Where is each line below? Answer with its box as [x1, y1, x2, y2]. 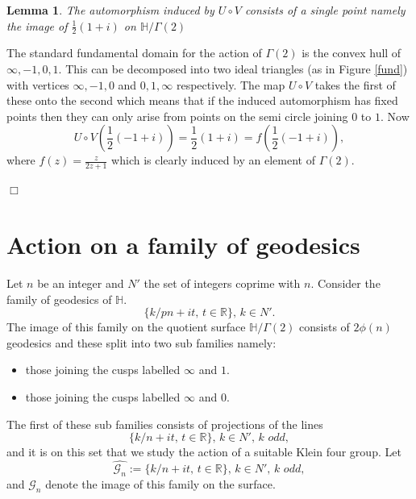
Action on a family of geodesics [6, 228, 360, 260]
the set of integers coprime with [144, 274, 301, 291]
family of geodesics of [6, 290, 112, 307]
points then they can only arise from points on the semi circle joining [6, 107, 348, 124]
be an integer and [37, 274, 124, 291]
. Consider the [310, 274, 381, 291]
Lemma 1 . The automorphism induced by [6, 2, 214, 18]
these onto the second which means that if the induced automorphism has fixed [6, 92, 398, 109]
